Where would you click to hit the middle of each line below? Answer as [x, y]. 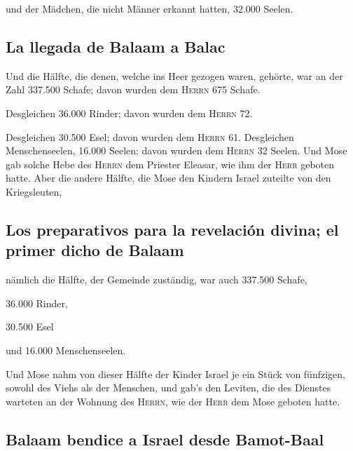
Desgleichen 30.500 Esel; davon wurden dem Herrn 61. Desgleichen [150, 136]
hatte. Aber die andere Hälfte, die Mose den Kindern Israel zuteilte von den [168, 178]
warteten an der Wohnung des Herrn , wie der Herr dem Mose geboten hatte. [173, 401]
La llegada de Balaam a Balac [116, 46]
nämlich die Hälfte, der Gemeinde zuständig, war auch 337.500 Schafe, [157, 280]
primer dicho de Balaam [95, 250]
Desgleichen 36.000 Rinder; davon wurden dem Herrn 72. [129, 113]
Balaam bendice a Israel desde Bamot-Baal [165, 439]
